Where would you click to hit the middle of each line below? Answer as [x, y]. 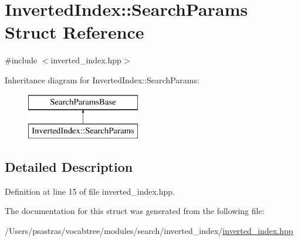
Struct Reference [74, 32]
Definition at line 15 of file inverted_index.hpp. [90, 191]
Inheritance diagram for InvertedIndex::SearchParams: [102, 79]
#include [21, 60]
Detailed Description [69, 167]
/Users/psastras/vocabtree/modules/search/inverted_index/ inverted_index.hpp [149, 231]
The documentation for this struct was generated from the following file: [135, 211]
